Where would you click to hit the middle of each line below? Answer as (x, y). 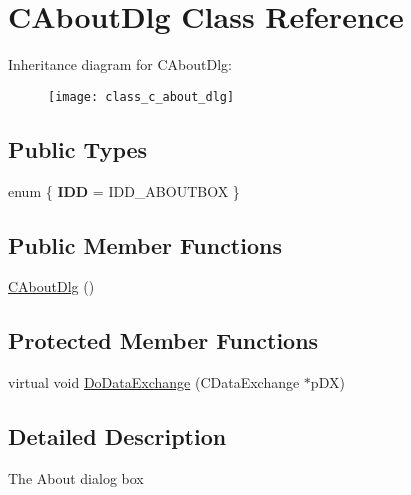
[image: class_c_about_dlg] (141, 96)
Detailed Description (117, 436)
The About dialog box (76, 477)
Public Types (78, 148)
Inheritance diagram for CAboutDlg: (120, 64)
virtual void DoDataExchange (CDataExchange (154, 382)
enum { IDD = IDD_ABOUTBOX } (124, 190)
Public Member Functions (145, 244)
